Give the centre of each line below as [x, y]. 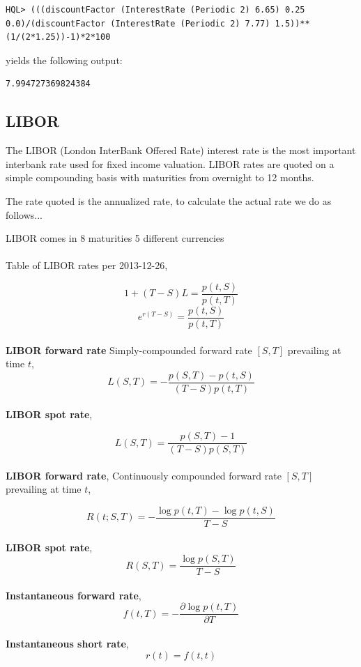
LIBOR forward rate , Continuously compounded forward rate [144, 475]
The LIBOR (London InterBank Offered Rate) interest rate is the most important [181, 150]
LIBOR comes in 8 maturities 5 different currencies [115, 238]
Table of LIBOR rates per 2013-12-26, [87, 265]
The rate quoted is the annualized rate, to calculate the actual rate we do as [169, 200]
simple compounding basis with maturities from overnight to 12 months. [160, 177]
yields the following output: [64, 60]
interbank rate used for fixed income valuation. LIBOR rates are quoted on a [170, 163]
